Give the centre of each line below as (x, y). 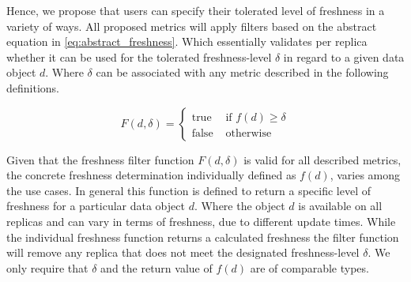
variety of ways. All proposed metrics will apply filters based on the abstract (192, 26)
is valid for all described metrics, (322, 159)
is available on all (340, 206)
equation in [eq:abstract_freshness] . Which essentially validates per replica (187, 41)
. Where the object (239, 206)
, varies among (365, 175)
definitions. (33, 87)
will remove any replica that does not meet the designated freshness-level (183, 252)
